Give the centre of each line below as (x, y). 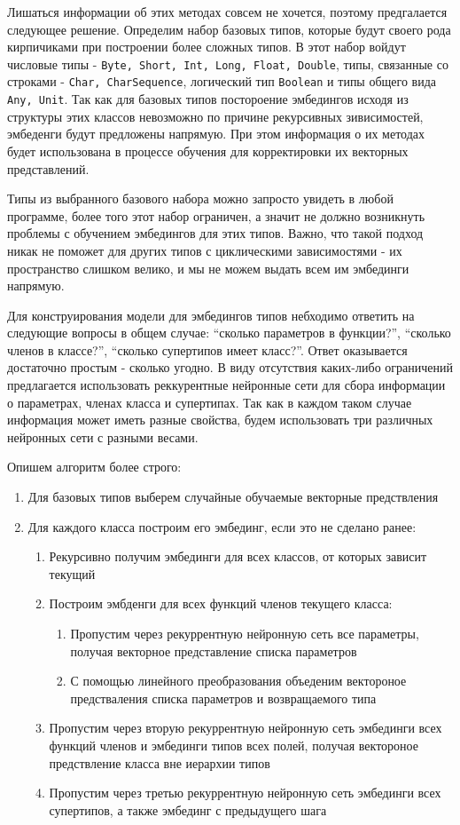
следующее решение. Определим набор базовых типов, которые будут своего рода (229, 29)
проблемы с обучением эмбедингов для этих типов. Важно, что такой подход (215, 233)
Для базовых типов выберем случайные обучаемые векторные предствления (233, 497)
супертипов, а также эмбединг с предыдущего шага (188, 809)
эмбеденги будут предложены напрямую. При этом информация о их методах (216, 134)
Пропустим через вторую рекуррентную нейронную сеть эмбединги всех (246, 728)
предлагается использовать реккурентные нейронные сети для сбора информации (226, 385)
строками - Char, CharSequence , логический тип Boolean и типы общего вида (222, 81)
